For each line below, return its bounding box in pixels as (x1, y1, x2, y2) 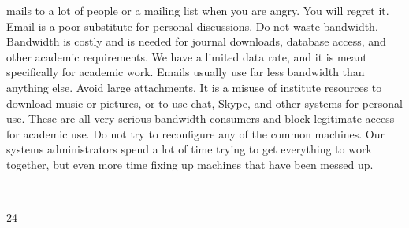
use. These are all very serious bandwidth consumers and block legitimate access (6, 110, 395, 127)
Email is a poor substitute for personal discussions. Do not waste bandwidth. (6, 17, 378, 34)
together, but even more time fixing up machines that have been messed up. (6, 156, 374, 172)
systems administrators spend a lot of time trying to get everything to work (6, 141, 372, 157)
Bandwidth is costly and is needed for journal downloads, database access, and (6, 33, 386, 50)
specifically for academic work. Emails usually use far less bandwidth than (6, 64, 365, 80)
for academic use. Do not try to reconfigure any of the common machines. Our (6, 125, 385, 142)
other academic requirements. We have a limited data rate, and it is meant (6, 48, 367, 64)
